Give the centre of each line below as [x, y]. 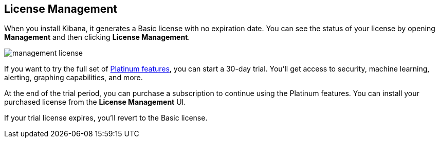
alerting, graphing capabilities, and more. [74, 78]
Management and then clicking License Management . [97, 37]
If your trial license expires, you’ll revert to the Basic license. [106, 118]
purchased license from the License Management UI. [95, 102]
